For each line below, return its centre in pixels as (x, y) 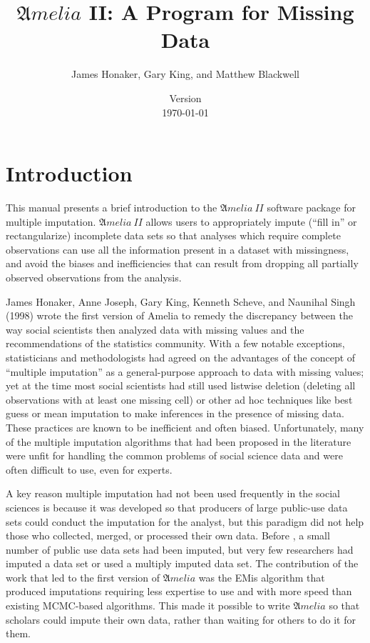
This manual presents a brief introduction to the (112, 208)
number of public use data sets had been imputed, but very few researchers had (180, 549)
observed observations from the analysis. (94, 277)
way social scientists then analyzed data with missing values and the (155, 329)
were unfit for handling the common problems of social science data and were (174, 455)
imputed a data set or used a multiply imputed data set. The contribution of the (182, 563)
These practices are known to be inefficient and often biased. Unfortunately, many (185, 427)
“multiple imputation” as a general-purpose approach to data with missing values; (185, 371)
